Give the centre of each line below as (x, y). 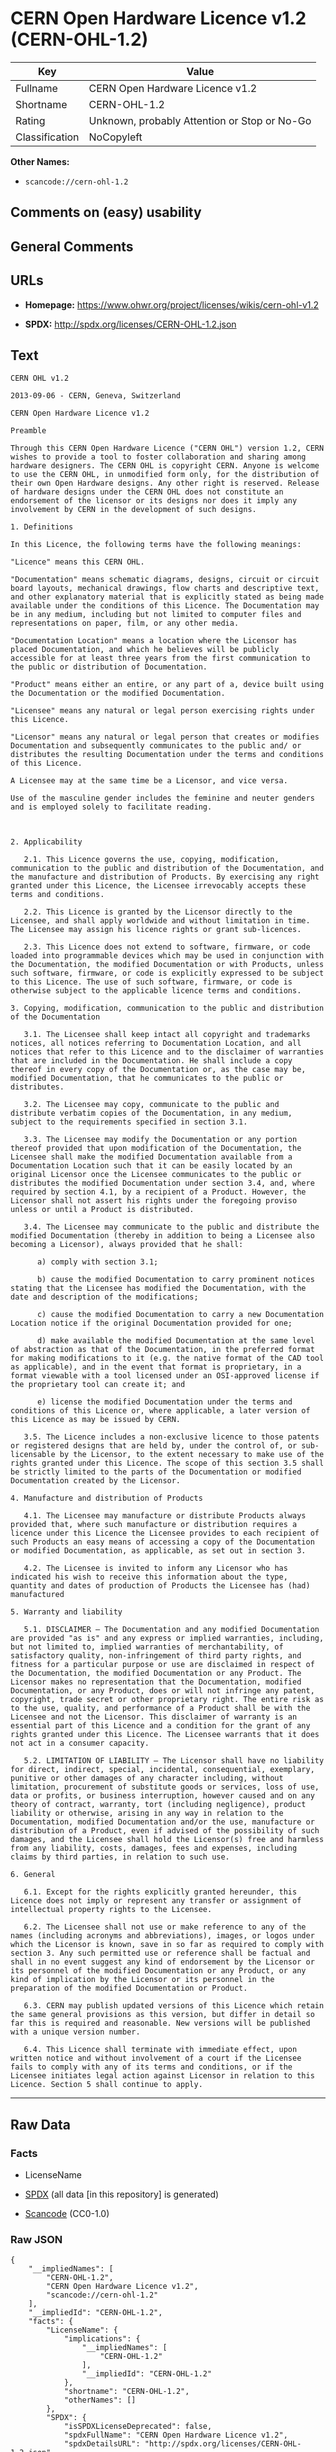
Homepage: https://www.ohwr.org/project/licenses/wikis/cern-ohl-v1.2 (172, 304)
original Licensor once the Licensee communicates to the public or (156, 1175)
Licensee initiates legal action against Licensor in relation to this (162, 2076)
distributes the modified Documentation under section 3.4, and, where (162, 1183)
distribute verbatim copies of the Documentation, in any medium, (151, 1113)
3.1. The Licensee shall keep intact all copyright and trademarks (167, 1035)
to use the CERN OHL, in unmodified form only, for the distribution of (165, 475)
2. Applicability (46, 842)
